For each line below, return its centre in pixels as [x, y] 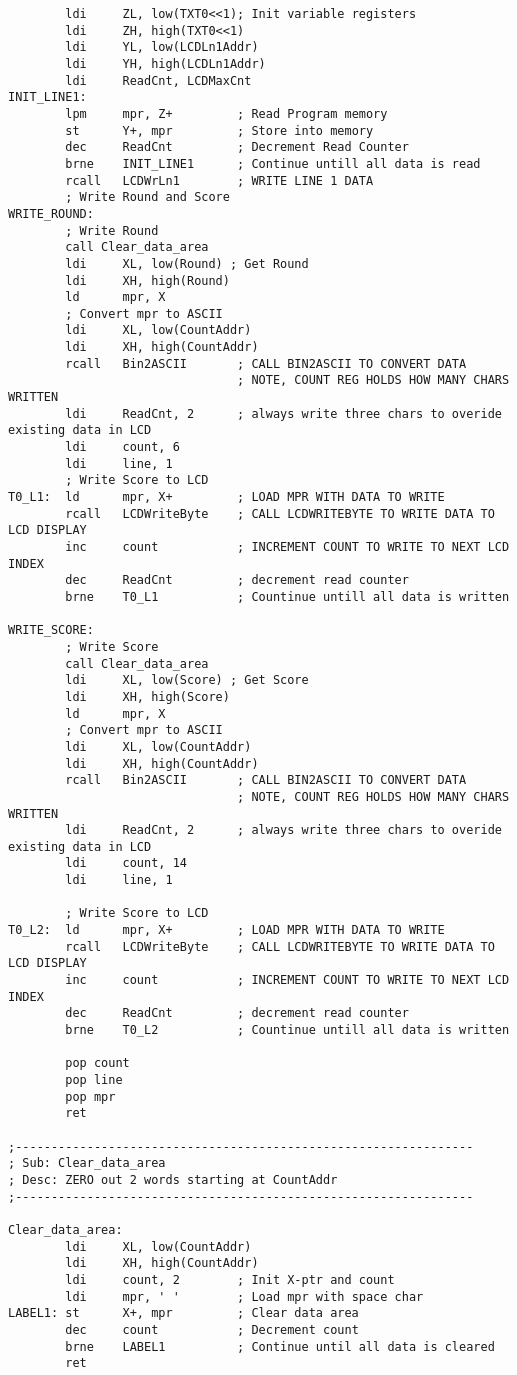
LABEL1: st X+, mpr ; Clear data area [183, 1313]
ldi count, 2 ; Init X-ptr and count [230, 1279]
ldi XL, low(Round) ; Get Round [187, 263]
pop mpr [90, 1096]
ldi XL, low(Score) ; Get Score [187, 680]
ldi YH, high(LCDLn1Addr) [165, 63]
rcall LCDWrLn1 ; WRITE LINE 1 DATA [219, 180]
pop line [94, 1080]
